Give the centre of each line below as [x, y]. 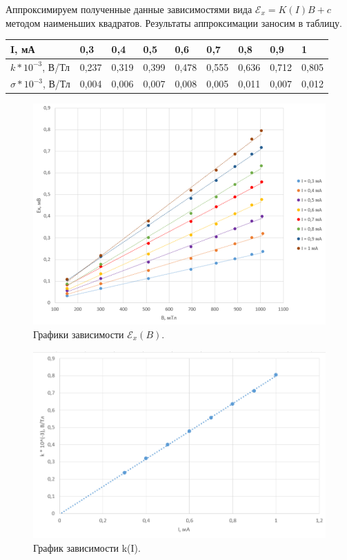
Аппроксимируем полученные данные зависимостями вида [129, 9]
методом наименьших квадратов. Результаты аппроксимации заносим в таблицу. [174, 22]
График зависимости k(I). [87, 548]
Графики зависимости [79, 334]
